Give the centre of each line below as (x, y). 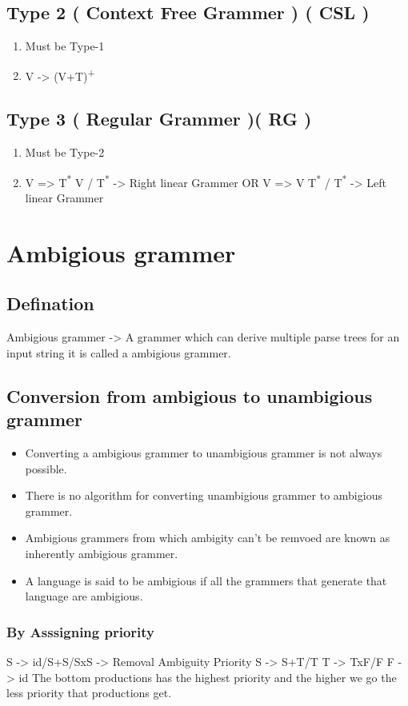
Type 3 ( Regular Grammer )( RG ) (159, 119)
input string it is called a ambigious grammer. (119, 352)
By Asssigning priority (81, 631)
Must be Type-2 (65, 152)
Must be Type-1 (65, 46)
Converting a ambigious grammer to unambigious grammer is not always (204, 453)
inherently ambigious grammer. (102, 554)
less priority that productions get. (89, 693)
